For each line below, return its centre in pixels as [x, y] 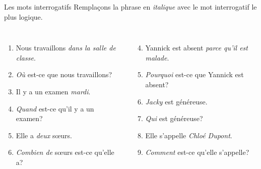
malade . [157, 57]
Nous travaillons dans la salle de [66, 48]
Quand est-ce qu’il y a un [55, 108]
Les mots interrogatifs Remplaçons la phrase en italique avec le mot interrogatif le [130, 7]
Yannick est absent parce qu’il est [197, 48]
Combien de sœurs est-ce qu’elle [65, 152]
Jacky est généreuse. [176, 101]
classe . [26, 57]
